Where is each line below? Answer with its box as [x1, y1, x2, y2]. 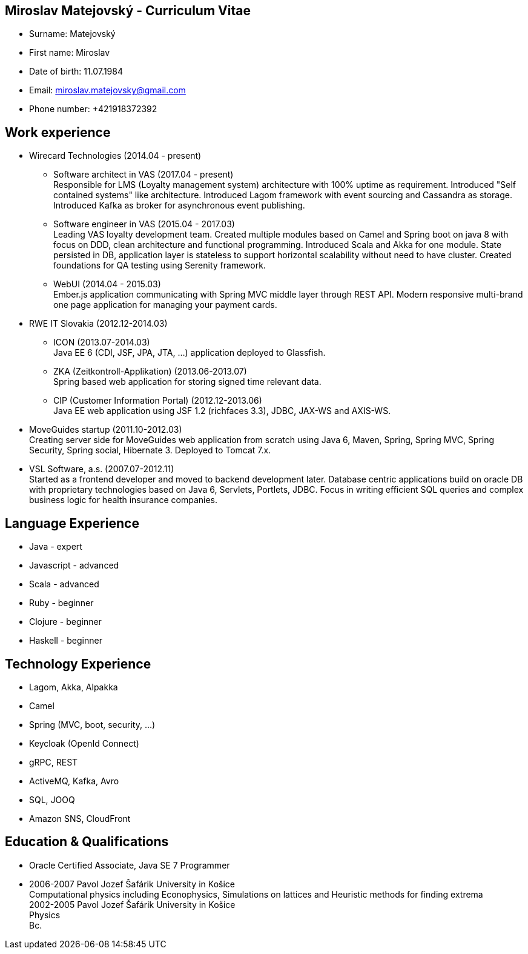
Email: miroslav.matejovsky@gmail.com [29, 85, 186, 96]
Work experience [5, 124, 111, 140]
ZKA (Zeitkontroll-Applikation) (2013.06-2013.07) [53, 366, 247, 377]
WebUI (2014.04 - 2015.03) [53, 279, 161, 290]
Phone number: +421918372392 [29, 104, 157, 115]
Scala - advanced [29, 579, 99, 590]
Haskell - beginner [29, 635, 102, 646]
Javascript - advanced [29, 560, 119, 571]
